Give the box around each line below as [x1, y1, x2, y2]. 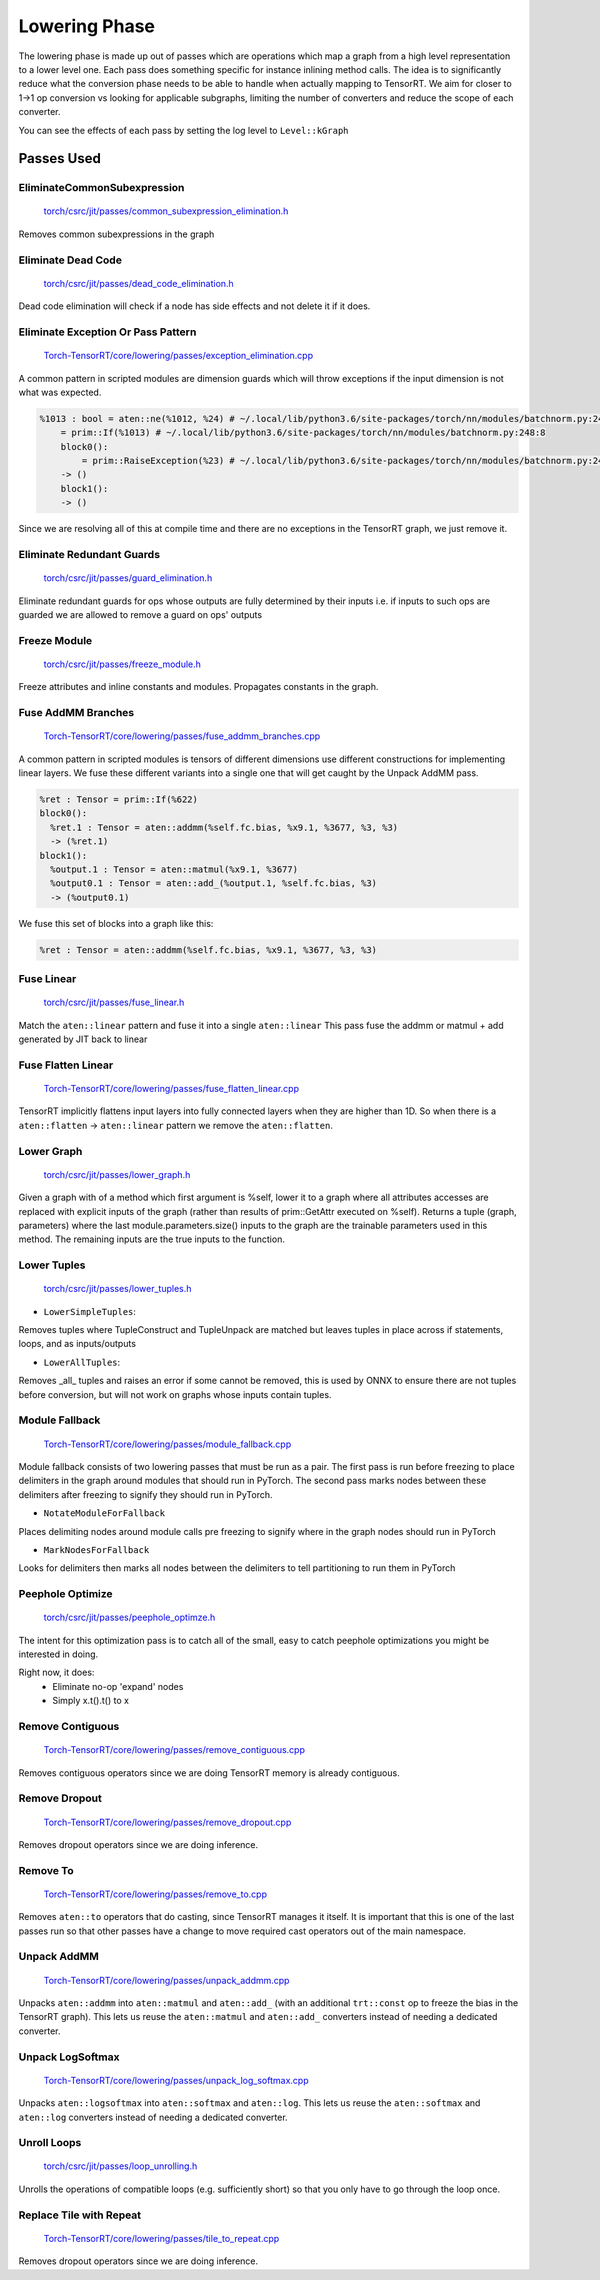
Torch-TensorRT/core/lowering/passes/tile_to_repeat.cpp [43, 2232, 280, 2244]
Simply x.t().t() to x [52, 1695, 130, 1707]
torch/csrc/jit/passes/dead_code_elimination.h [43, 277, 234, 289]
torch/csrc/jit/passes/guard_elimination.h [43, 572, 213, 584]
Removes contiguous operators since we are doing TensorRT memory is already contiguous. [18, 1766, 400, 1779]
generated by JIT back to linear [18, 1033, 148, 1045]
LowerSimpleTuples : [43, 1305, 137, 1317]
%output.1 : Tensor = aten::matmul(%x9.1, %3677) [50, 864, 299, 875]
